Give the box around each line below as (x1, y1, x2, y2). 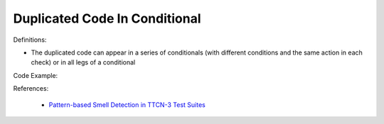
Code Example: (13, 71, 58, 79)
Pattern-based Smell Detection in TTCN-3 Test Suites (48, 100, 206, 109)
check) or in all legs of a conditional (31, 58, 136, 67)
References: (13, 84, 49, 93)
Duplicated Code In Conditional (13, 11, 202, 26)
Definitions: (13, 35, 47, 44)
